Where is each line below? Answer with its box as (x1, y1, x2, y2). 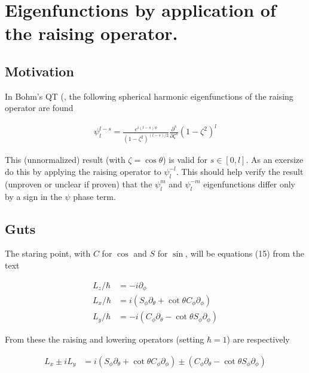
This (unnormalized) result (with (5, 153, 126, 166)
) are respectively (227, 333, 290, 346)
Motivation (5, 61, 74, 80)
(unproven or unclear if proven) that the (5, 177, 152, 190)
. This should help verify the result (176, 165, 304, 177)
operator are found (5, 101, 74, 114)
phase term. (73, 190, 116, 202)
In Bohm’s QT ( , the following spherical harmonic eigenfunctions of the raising (5, 90, 293, 102)
